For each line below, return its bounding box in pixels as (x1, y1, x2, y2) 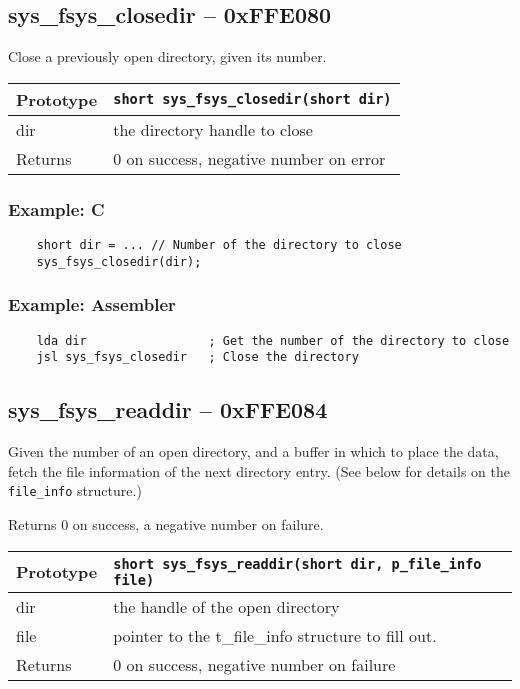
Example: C (8, 196, 105, 221)
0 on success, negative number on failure (113, 652, 396, 676)
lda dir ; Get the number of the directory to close (36, 333, 510, 348)
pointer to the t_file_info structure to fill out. (113, 623, 437, 647)
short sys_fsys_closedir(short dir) (113, 91, 392, 108)
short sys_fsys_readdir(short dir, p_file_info (113, 555, 482, 572)
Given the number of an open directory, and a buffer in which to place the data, (8, 441, 499, 462)
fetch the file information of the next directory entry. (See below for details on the (8, 460, 510, 481)
